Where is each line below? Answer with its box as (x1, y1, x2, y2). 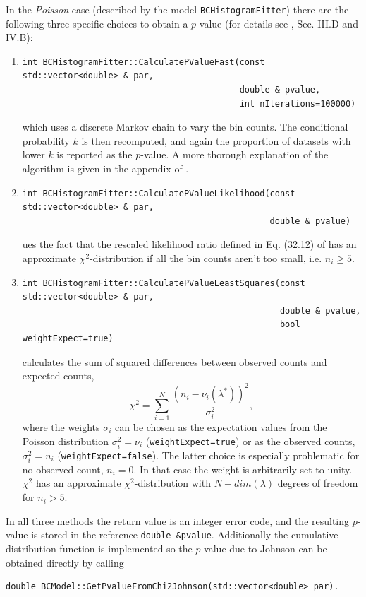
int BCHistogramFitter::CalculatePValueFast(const (22, 57, 265, 67)
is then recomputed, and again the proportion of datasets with (81, 133, 351, 148)
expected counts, (22, 368, 94, 383)
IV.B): (6, 30, 33, 45)
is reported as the (56, 147, 133, 162)
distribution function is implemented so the (6, 540, 193, 555)
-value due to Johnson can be (200, 540, 327, 555)
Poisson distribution (22, 433, 109, 448)
